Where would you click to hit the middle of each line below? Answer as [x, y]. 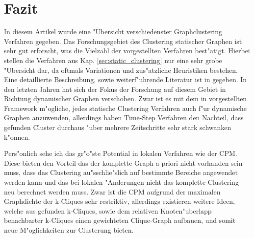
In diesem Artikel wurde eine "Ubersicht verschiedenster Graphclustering [113, 32]
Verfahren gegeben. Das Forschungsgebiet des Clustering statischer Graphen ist [123, 41]
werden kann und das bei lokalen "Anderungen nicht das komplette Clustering [121, 182]
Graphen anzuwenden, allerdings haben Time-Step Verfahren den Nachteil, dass [124, 118]
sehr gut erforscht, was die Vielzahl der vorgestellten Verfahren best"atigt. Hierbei [127, 51]
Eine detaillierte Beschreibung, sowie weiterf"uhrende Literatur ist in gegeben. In [126, 79]
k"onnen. [17, 137]
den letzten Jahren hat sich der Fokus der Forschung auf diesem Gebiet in [115, 89]
